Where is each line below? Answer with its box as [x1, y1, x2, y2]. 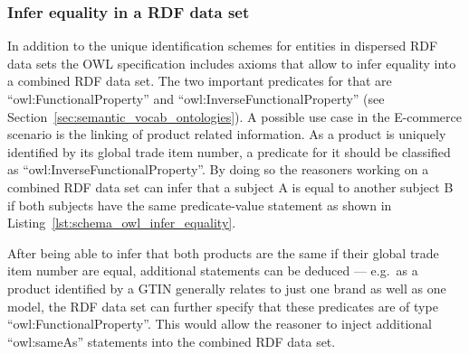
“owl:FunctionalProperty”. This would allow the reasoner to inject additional [7, 314, 432, 333]
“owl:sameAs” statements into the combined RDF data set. [7, 331, 336, 350]
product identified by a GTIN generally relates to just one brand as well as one [7, 278, 446, 297]
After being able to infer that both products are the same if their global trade [7, 243, 439, 262]
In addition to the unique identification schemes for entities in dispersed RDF [7, 36, 438, 55]
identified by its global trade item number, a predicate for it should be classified [7, 142, 451, 161]
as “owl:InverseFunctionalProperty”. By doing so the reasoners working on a [7, 160, 429, 179]
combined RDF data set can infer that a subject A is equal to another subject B [7, 177, 454, 196]
